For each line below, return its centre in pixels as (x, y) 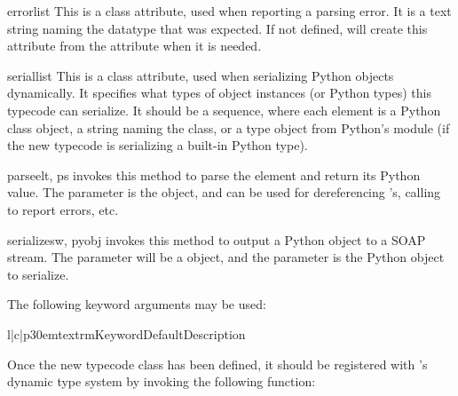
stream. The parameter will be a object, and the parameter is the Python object (226, 257)
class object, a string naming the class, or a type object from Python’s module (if (229, 127)
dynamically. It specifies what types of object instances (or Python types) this (219, 93)
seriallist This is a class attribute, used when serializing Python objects (201, 75)
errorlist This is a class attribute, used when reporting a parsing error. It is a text (229, 11)
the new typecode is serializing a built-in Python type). (158, 145)
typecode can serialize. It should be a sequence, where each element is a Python (224, 110)
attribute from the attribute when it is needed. (134, 46)
